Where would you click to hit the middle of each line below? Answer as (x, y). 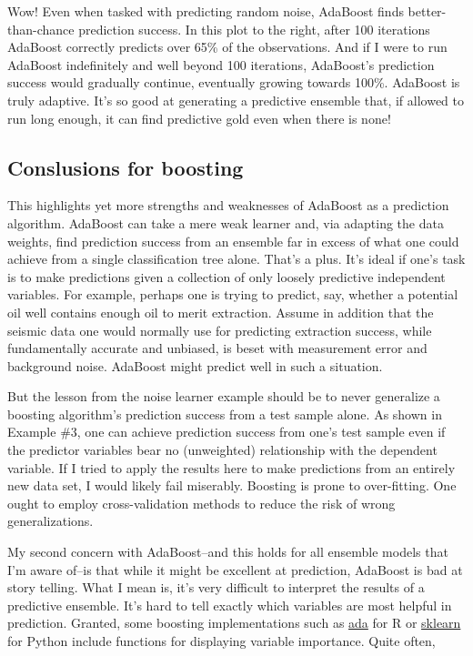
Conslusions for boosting (126, 167)
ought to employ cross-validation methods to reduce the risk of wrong (201, 503)
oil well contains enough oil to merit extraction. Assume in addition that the (221, 312)
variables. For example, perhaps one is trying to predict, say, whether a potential (233, 294)
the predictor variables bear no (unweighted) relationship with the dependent (222, 450)
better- (427, 11)
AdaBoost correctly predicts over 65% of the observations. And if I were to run (227, 47)
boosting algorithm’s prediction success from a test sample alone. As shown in (225, 414)
